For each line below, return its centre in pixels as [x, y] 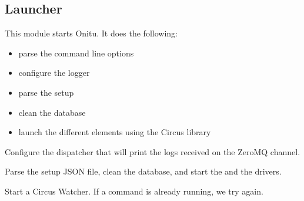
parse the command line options [76, 53]
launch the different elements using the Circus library [115, 132]
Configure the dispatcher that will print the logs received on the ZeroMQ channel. [153, 151]
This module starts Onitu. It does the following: [91, 33]
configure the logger [54, 73]
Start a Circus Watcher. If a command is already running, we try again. [134, 191]
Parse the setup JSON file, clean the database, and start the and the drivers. [143, 171]
